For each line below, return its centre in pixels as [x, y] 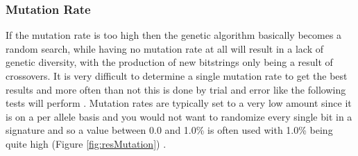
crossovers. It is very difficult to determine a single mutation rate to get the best [177, 76]
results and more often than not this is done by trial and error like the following [176, 89]
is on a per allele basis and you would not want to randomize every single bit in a [179, 116]
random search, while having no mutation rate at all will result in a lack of [165, 48]
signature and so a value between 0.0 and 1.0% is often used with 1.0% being [169, 130]
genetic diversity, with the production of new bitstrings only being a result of [169, 62]
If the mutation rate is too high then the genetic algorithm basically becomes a [174, 35]
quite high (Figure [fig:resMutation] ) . [86, 143]
